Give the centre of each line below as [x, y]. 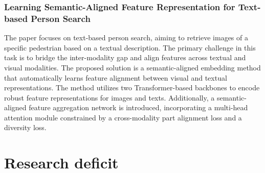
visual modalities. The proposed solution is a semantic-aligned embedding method [132, 67]
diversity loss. [25, 127]
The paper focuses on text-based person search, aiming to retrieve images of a [126, 38]
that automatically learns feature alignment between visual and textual [116, 77]
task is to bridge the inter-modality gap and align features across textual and [125, 57]
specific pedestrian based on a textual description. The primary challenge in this [130, 47]
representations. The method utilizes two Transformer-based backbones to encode [132, 88]
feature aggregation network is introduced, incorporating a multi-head [138, 107]
